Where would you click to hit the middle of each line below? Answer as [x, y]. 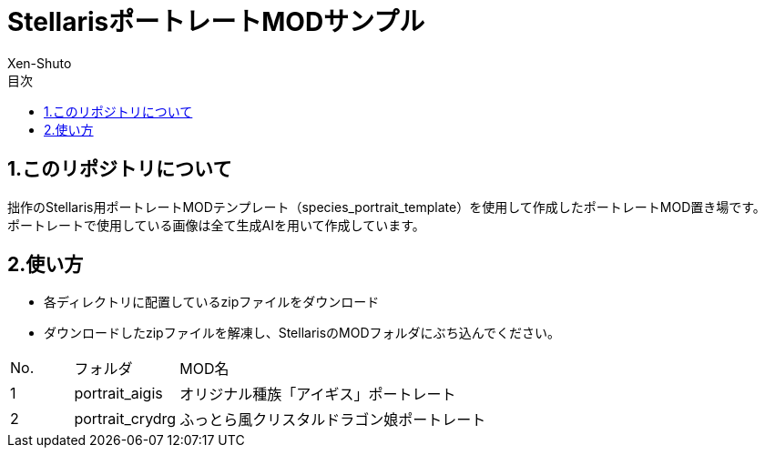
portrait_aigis [118, 394]
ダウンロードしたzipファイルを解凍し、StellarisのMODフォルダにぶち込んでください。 [302, 333]
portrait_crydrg [125, 419]
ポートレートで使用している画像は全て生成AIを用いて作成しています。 [216, 225]
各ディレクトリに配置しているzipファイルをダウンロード [212, 302]
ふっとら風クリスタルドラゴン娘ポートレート [333, 420]
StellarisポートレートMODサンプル [216, 22]
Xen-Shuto [40, 63]
